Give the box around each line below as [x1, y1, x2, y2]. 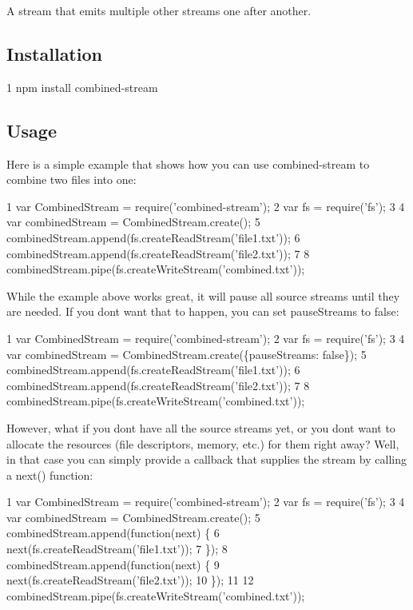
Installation [6, 41, 102, 66]
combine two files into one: [6, 171, 137, 188]
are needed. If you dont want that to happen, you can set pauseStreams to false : [6, 303, 399, 320]
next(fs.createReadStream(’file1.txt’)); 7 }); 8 [6, 540, 228, 557]
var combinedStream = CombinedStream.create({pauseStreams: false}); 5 [6, 345, 367, 362]
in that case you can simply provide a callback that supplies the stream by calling [6, 451, 407, 468]
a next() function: [6, 466, 93, 483]
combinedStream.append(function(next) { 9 [6, 556, 220, 572]
